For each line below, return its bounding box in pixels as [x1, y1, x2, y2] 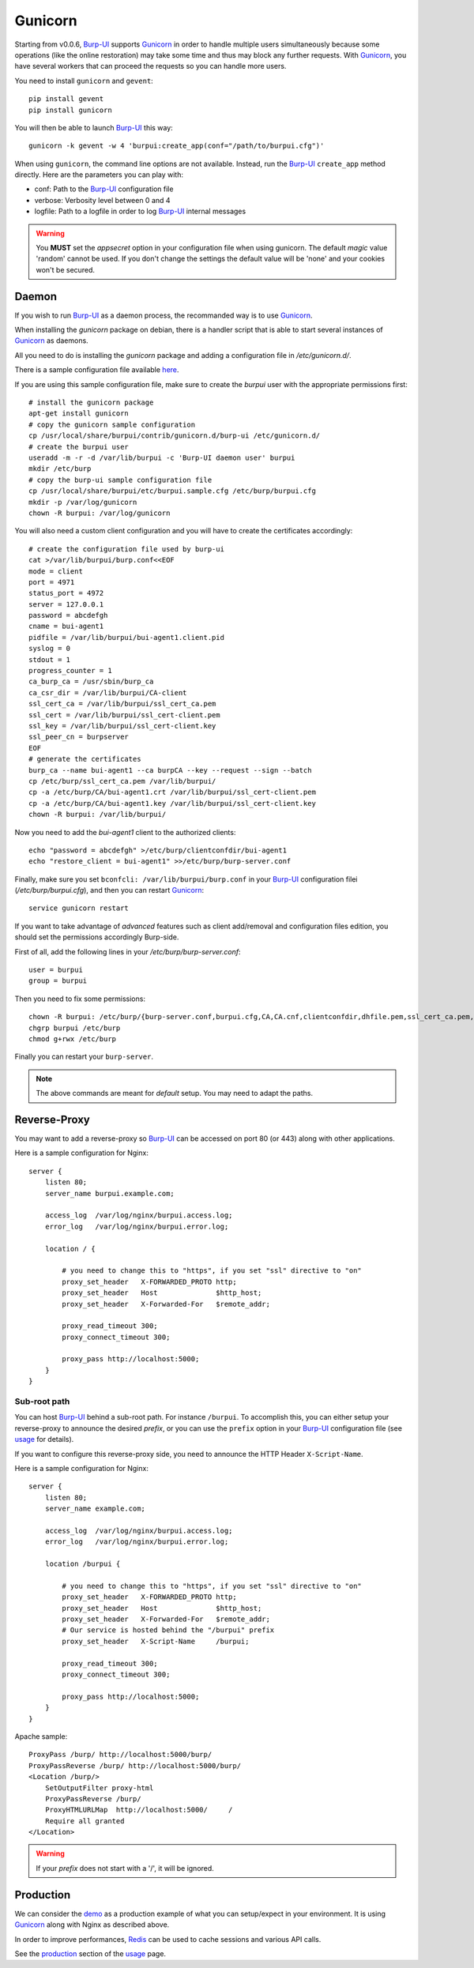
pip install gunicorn [28, 105, 112, 115]
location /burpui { [44, 1560, 121, 1568]
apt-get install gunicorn [28, 409, 130, 418]
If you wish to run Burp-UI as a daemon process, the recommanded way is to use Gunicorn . [14, 310, 313, 320]
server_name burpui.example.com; [44, 1189, 175, 1198]
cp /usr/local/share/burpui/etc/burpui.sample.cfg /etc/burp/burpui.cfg [28, 487, 316, 495]
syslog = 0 [28, 644, 71, 653]
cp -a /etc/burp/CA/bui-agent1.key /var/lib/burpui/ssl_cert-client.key [28, 799, 316, 807]
